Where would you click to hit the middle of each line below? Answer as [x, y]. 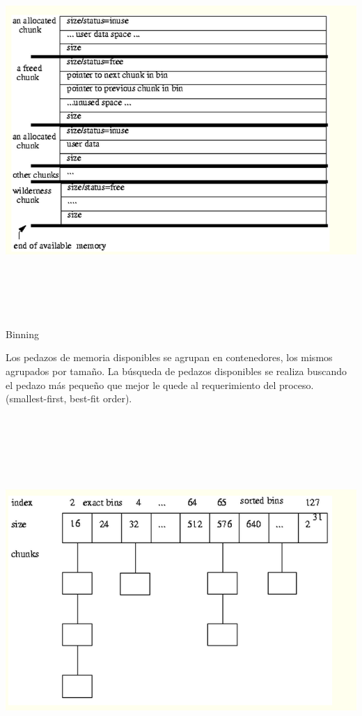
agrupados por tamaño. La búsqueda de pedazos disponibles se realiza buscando [176, 371]
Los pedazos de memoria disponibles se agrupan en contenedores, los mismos [169, 357]
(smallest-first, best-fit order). [69, 398]
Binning [23, 334]
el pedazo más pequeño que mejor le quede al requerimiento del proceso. [160, 384]
